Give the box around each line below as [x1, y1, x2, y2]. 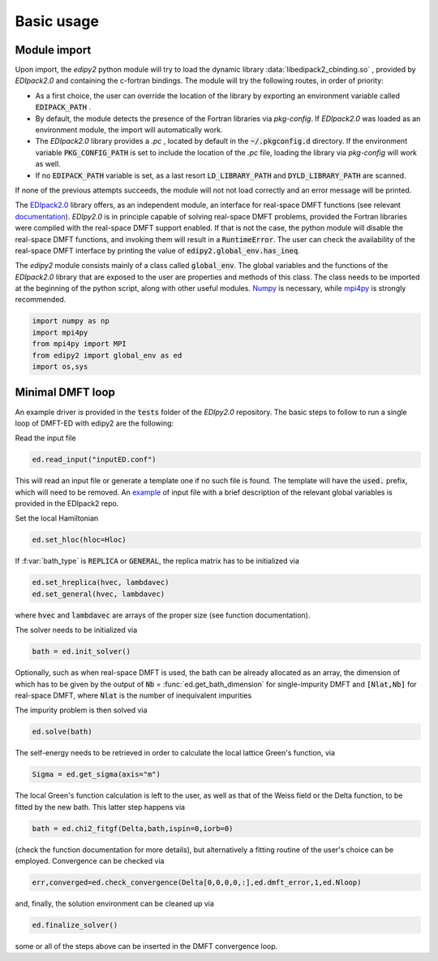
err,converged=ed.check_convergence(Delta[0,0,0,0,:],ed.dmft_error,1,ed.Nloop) [32, 877, 362, 887]
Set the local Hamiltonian [15, 513, 99, 523]
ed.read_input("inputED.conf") [32, 455, 157, 465]
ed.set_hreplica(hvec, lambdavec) [32, 578, 170, 587]
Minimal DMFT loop [15, 386, 115, 400]
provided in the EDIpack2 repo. [15, 499, 119, 509]
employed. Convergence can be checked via [15, 856, 165, 865]
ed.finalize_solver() [32, 920, 118, 929]
